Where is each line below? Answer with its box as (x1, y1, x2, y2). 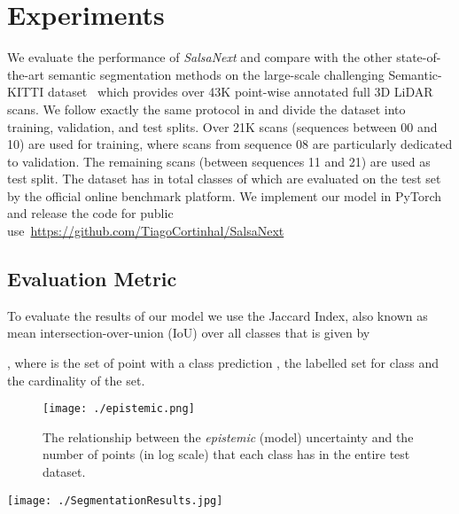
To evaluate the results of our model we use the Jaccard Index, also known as (7, 306, 428, 324)
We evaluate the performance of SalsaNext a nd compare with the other (7, 48, 393, 66)
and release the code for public (7, 204, 174, 222)
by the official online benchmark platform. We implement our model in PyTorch (7, 186, 441, 205)
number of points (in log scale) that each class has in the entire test (43, 445, 410, 463)
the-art (7, 65, 45, 83)
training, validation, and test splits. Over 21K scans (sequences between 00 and (7, 117, 438, 136)
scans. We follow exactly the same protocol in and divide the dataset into (7, 99, 406, 118)
